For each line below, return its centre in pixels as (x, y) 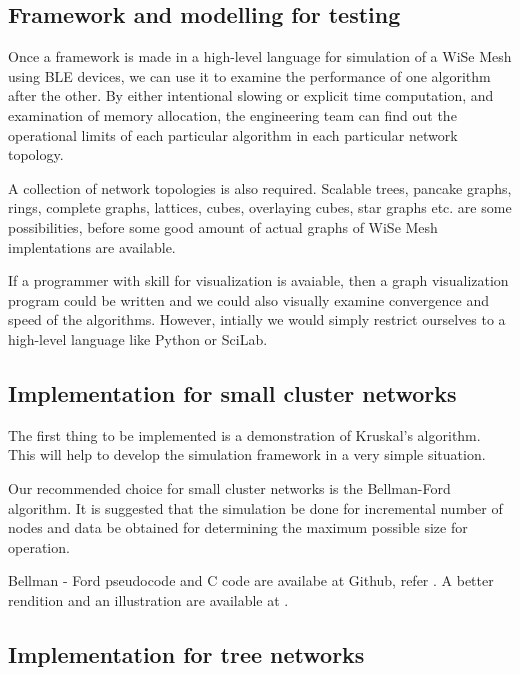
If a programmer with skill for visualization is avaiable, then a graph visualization (258, 280)
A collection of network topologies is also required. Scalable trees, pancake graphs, (260, 187)
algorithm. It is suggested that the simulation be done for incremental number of (255, 507)
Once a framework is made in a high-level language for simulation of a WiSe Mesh (260, 56)
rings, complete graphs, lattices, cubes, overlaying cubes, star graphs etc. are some (260, 207)
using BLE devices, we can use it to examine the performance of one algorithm (249, 75)
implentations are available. (92, 246)
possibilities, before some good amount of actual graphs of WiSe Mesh (223, 226)
